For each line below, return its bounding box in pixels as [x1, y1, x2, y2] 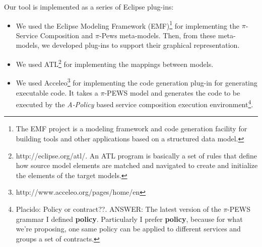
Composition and [40, 30, 93, 40]
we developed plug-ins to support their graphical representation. [41, 40, 240, 50]
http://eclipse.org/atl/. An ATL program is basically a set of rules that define [16, 150, 257, 160]
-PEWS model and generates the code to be [104, 87, 240, 98]
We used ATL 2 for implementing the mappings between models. [16, 57, 214, 69]
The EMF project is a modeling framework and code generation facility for [16, 123, 247, 134]
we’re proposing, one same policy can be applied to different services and [16, 223, 241, 234]
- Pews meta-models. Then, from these [99, 30, 216, 40]
